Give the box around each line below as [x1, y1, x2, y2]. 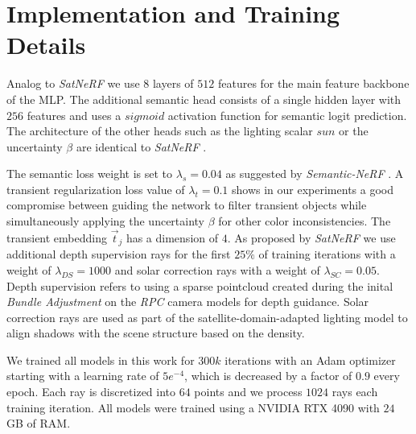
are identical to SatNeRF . [76, 138, 207, 155]
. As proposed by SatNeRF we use [227, 229, 396, 246]
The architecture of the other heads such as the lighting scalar [6, 122, 313, 139]
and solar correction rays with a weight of [114, 261, 320, 278]
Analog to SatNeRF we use [6, 75, 140, 92]
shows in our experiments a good [232, 180, 393, 197]
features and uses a [27, 106, 122, 123]
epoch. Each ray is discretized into [6, 383, 176, 400]
